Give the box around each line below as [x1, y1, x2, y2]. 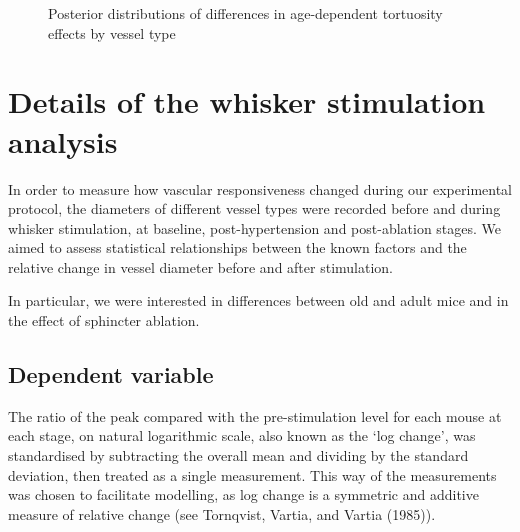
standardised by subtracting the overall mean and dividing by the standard [8, 445, 469, 466]
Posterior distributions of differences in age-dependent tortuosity [48, 3, 443, 23]
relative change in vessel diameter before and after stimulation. [8, 256, 393, 277]
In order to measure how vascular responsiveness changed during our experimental [8, 178, 512, 199]
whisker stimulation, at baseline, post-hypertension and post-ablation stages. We [8, 217, 502, 238]
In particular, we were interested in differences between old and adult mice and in [8, 290, 509, 311]
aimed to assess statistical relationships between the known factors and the [8, 237, 467, 258]
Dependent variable [8, 359, 214, 390]
